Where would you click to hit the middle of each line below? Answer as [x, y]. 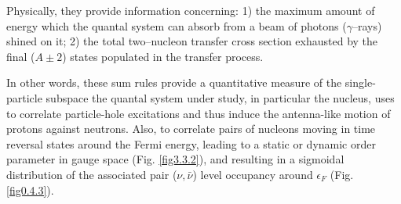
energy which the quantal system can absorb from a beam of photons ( [177, 25]
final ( [21, 56]
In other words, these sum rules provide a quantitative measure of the [174, 82]
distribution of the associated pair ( [92, 174]
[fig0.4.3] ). [30, 190]
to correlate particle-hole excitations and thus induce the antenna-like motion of [199, 113]
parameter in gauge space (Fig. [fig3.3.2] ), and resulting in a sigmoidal [175, 159]
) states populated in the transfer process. [163, 56]
